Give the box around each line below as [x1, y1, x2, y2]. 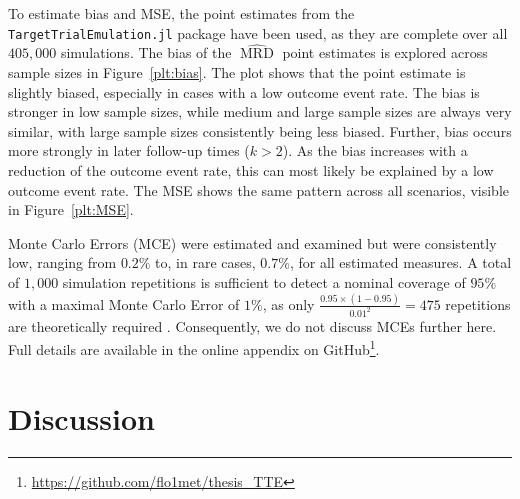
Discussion [8, 397, 155, 438]
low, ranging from [8, 252, 117, 273]
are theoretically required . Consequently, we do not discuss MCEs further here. [8, 315, 497, 336]
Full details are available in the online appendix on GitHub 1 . [8, 336, 380, 360]
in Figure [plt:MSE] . [8, 199, 134, 220]
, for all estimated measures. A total [289, 252, 512, 273]
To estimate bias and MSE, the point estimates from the [8, 3, 355, 23]
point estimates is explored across [282, 42, 488, 63]
